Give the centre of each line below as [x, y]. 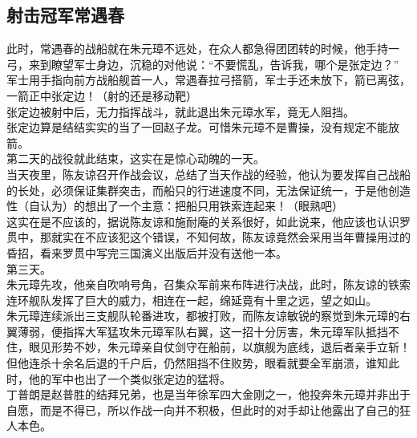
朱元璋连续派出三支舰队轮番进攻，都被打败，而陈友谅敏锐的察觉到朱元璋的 [203, 316]
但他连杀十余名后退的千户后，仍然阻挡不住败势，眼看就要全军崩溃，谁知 [197, 363]
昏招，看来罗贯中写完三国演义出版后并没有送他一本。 [147, 252]
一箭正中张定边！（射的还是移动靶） [102, 95]
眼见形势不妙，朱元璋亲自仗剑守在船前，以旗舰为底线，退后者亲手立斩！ [219, 347]
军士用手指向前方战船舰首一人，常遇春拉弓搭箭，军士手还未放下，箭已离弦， [208, 80]
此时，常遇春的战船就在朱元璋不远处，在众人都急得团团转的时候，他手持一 [203, 49]
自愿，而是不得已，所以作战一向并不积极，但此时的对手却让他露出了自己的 [203, 410]
